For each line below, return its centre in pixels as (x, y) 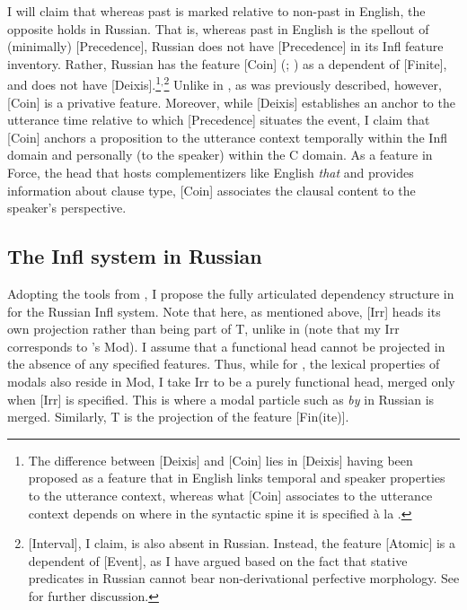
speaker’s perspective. (67, 208)
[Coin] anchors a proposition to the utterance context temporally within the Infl (227, 137)
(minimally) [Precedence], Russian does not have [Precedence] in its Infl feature (225, 46)
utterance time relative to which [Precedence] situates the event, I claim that (219, 120)
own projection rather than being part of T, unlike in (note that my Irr (203, 329)
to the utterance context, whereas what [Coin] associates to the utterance (230, 495)
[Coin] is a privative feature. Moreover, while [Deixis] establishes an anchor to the (231, 102)
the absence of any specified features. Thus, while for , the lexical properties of (224, 364)
